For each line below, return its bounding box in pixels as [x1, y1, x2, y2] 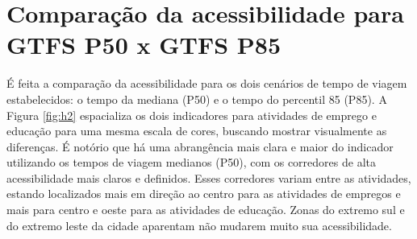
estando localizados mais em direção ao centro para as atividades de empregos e [6, 185, 401, 202]
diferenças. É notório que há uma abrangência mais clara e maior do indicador [6, 138, 394, 155]
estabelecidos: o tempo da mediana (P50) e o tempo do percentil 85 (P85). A [6, 90, 387, 107]
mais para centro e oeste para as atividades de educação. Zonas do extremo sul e [6, 201, 405, 218]
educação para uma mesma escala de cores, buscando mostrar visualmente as [6, 122, 387, 139]
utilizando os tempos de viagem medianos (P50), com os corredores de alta [6, 154, 376, 171]
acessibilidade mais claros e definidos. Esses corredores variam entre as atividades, [6, 169, 411, 186]
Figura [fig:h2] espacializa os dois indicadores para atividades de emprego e [6, 106, 377, 123]
